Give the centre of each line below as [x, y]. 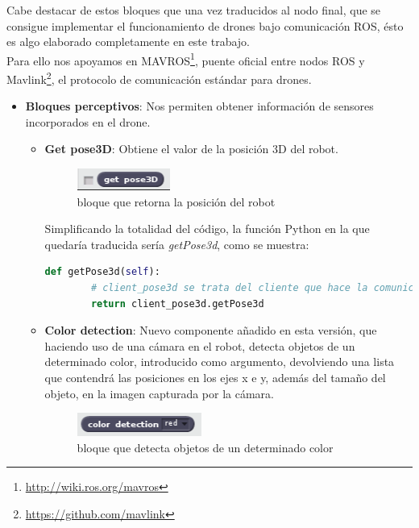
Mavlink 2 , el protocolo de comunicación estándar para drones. [159, 78]
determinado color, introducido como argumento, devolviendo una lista [220, 362]
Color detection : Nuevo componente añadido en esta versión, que [211, 330]
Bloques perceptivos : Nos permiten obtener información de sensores [199, 106]
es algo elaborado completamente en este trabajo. [128, 42]
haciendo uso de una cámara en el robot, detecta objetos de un [200, 345]
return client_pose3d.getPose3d [177, 303]
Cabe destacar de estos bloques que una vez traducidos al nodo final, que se [194, 10]
